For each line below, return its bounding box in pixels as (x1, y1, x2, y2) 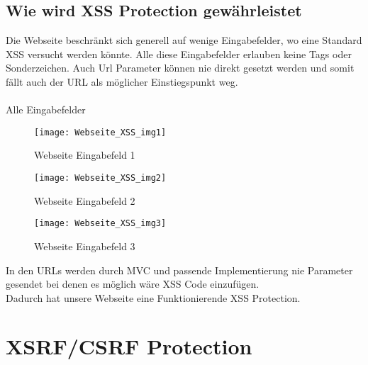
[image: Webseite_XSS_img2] (34, 173, 167, 184)
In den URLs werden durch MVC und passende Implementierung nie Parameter (6, 262, 353, 277)
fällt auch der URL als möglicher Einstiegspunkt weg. (6, 74, 238, 89)
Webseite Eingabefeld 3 (34, 238, 135, 253)
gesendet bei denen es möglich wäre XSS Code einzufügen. (6, 276, 260, 291)
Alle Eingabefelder (6, 102, 86, 117)
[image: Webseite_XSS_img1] (34, 127, 167, 137)
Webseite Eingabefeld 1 (34, 147, 135, 162)
